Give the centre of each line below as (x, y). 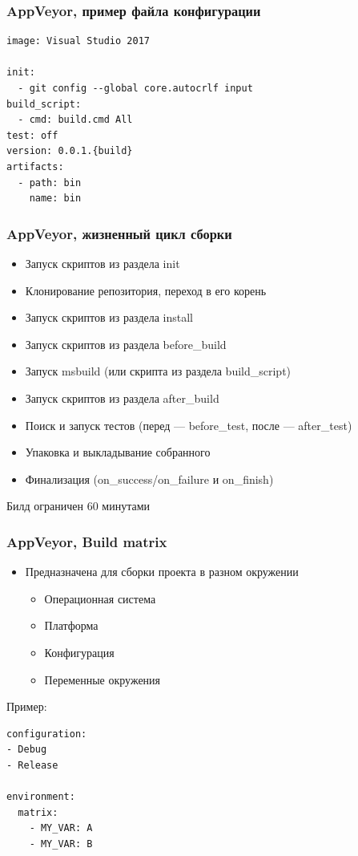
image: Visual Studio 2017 (78, 41)
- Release (32, 765)
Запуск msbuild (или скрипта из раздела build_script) (158, 371)
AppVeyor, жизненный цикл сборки (119, 233)
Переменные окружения (103, 679)
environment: (41, 797)
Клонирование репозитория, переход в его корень (146, 290)
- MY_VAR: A (61, 828)
